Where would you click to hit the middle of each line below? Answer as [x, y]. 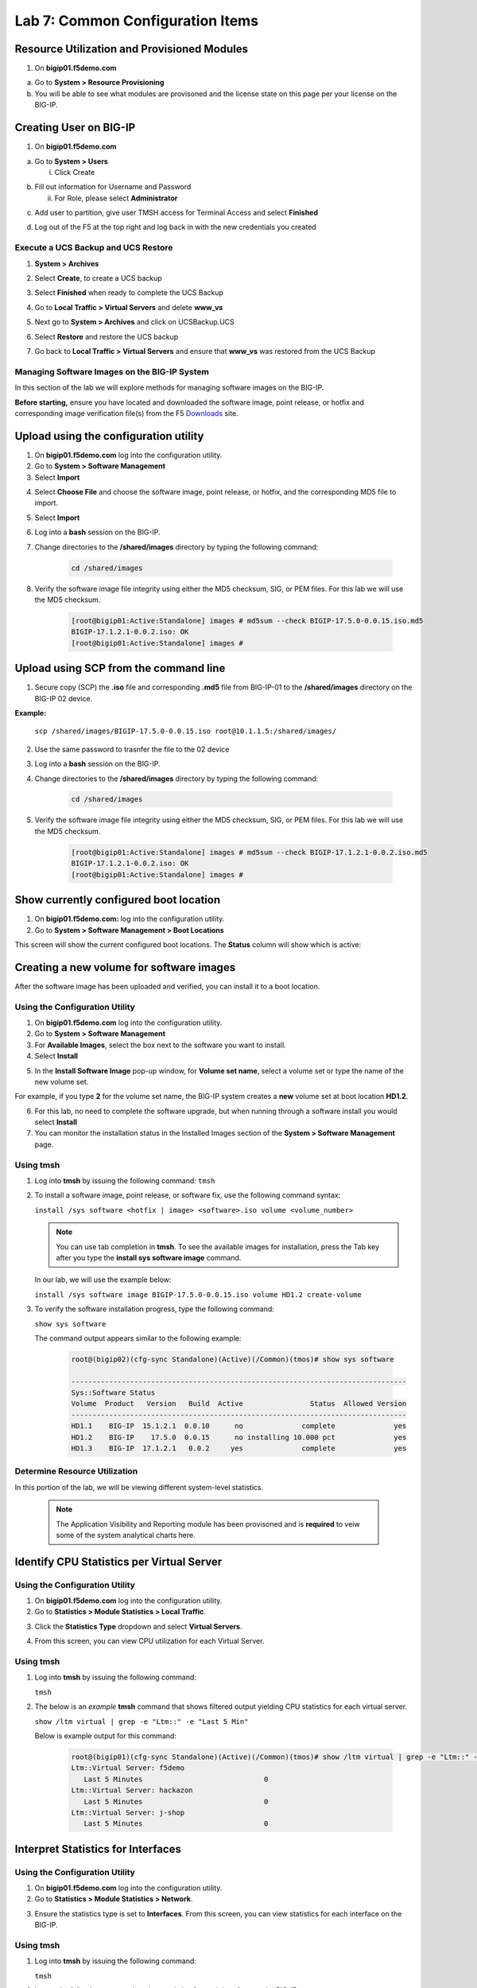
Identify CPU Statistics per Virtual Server [118, 1561]
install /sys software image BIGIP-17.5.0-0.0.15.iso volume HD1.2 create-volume [198, 1295]
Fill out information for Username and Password [113, 187]
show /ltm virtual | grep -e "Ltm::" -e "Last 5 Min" [142, 1721]
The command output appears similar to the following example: [138, 1338]
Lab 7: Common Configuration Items [136, 21]
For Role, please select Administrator [116, 198]
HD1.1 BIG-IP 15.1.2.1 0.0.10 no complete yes [239, 1426]
